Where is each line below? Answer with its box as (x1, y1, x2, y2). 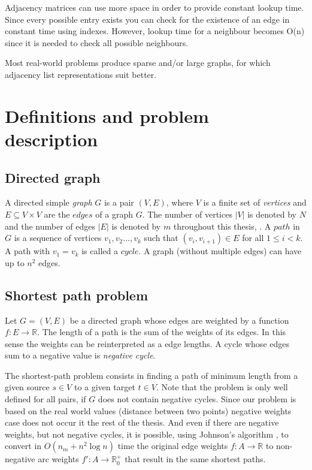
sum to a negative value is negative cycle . (5, 349, 156, 361)
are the (44, 207, 70, 220)
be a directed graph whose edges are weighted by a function (69, 314, 289, 326)
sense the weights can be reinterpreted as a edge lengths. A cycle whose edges (5, 337, 289, 350)
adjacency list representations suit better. (5, 68, 157, 80)
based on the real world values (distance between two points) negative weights (5, 404, 292, 417)
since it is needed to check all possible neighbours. (5, 36, 189, 49)
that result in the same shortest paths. (125, 453, 266, 465)
